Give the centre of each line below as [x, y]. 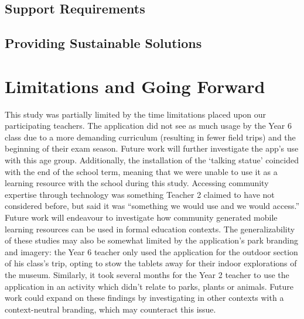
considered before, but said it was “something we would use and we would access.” [152, 206]
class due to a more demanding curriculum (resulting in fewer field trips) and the [150, 137]
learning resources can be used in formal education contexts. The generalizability [150, 229]
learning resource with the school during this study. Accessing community [137, 183]
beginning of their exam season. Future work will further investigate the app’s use [152, 148]
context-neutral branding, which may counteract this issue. [110, 309]
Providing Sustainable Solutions [103, 43]
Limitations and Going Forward [135, 86]
